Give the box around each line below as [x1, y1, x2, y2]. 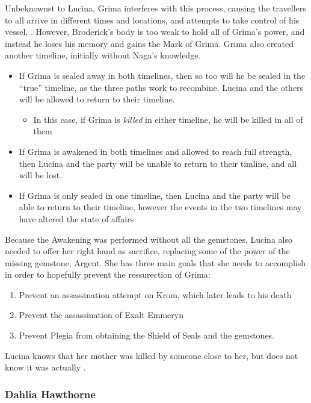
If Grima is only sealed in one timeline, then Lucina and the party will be [19, 189, 291, 201]
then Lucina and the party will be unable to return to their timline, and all [19, 157, 297, 169]
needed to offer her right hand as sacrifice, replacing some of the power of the [5, 245, 290, 257]
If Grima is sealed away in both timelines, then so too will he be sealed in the [19, 69, 306, 81]
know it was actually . [5, 361, 86, 373]
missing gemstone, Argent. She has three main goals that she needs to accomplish [5, 256, 306, 269]
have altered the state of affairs [19, 212, 134, 225]
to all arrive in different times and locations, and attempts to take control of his [5, 13, 300, 26]
